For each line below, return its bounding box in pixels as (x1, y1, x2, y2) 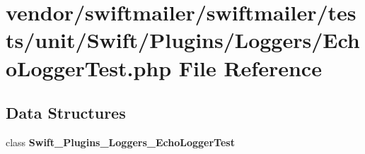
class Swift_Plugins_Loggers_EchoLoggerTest (6, 134, 235, 149)
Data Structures (6, 102, 126, 124)
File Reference (178, 53, 322, 82)
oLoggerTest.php (6, 53, 172, 82)
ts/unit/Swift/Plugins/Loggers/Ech (6, 25, 360, 54)
